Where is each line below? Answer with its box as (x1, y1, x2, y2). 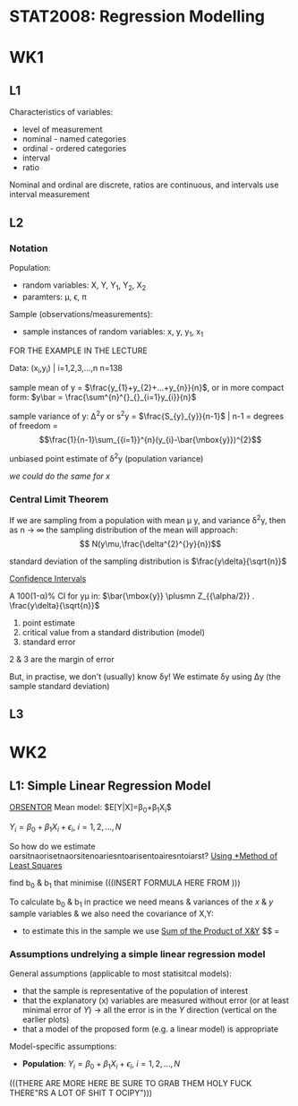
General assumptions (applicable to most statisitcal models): (9, 968, 233, 979)
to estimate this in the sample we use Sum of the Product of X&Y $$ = (21, 926, 280, 937)
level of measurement (21, 124, 103, 135)
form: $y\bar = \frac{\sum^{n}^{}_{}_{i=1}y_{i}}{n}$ (9, 392, 197, 402)
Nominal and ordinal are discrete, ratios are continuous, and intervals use (9, 179, 279, 190)
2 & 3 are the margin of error (9, 653, 115, 664)
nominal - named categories (21, 134, 127, 144)
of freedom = (9, 419, 58, 431)
